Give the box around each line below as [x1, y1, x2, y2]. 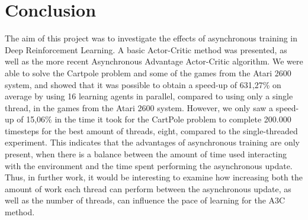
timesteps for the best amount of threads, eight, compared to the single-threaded [5, 124, 298, 137]
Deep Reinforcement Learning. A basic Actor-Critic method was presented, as [5, 43, 287, 56]
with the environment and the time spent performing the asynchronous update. [5, 159, 293, 172]
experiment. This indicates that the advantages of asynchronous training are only [5, 136, 300, 148]
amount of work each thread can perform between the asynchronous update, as [5, 182, 291, 195]
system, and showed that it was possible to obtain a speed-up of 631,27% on [5, 78, 281, 90]
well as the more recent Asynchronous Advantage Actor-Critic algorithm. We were [5, 55, 303, 67]
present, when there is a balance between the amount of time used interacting [5, 148, 287, 160]
